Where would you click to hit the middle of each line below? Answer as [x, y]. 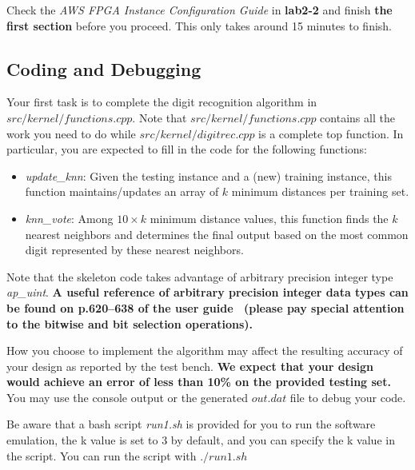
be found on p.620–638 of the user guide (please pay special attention [206, 307]
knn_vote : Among [69, 218]
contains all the [357, 117]
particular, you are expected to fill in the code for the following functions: [187, 149]
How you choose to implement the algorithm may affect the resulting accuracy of [205, 351]
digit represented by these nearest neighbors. [134, 250]
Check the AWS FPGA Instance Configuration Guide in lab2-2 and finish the [200, 10]
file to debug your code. [348, 397]
